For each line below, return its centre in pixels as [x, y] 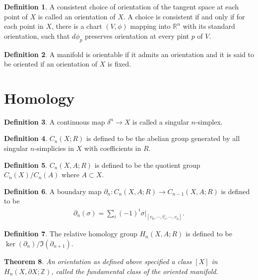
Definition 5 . [26, 165]
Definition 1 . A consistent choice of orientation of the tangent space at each [122, 6]
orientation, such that [37, 35]
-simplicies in [54, 148]
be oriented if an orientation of [51, 64]
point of [16, 16]
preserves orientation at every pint [137, 35]
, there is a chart [77, 26]
